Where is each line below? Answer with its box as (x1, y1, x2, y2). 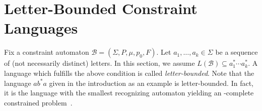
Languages (4, 18, 78, 38)
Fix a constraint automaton (4, 47, 89, 57)
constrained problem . (4, 97, 73, 107)
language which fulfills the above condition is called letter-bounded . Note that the (4, 67, 254, 78)
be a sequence (215, 47, 258, 57)
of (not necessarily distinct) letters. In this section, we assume (4, 58, 195, 68)
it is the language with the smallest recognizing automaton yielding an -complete (4, 87, 254, 98)
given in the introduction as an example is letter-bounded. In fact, (49, 77, 254, 88)
